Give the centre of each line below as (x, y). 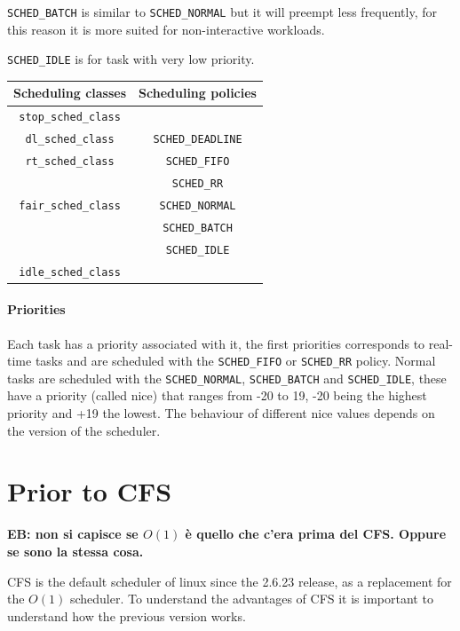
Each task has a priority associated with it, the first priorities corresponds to (216, 343)
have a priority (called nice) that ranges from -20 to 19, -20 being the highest (217, 395)
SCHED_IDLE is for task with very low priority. (131, 59)
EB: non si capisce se (73, 534)
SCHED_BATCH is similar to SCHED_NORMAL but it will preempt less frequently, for (222, 12)
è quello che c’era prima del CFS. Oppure (316, 534)
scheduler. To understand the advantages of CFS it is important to (251, 599)
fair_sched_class (70, 205)
